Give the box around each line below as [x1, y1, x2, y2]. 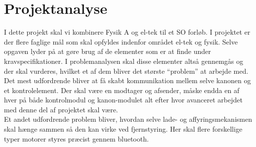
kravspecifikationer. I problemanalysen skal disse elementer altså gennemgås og [4, 55, 244, 66]
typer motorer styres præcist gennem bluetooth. [4, 133, 149, 144]
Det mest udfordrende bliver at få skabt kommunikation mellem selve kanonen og [4, 75, 251, 86]
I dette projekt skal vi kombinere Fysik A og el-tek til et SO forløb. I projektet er [4, 27, 251, 37]
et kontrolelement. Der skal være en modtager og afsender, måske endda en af [4, 85, 240, 95]
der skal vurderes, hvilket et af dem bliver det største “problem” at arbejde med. [4, 65, 249, 76]
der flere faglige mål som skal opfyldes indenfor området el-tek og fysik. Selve [4, 36, 238, 47]
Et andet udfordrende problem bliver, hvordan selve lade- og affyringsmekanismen [4, 114, 252, 124]
